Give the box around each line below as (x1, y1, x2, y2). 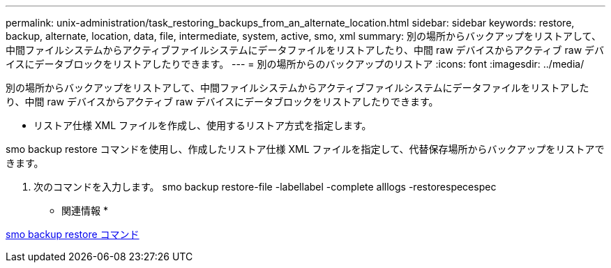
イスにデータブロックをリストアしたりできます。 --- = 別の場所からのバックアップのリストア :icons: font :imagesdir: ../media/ (6, 58, 584, 70)
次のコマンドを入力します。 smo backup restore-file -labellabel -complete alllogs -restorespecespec (33, 181, 497, 193)
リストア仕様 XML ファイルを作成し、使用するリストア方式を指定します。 (33, 119, 372, 131)
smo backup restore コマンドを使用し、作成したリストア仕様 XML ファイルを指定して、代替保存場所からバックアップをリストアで (6, 143, 605, 155)
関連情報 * (61, 204, 108, 216)
